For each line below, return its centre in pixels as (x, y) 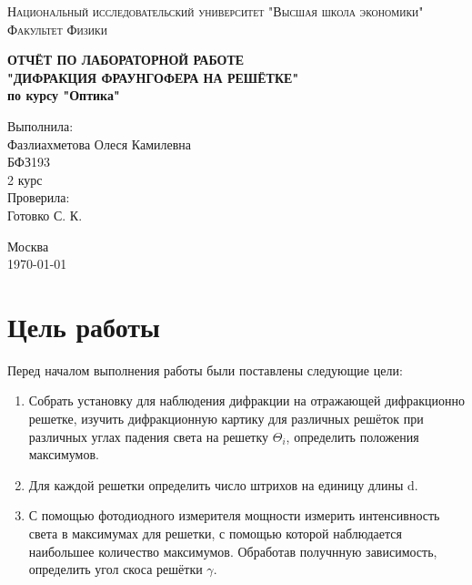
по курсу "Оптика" (64, 95)
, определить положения (352, 436)
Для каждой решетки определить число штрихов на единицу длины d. (223, 484)
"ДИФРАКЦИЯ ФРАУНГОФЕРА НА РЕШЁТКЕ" (153, 77)
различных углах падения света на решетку (149, 436)
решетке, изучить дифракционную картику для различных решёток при (226, 419)
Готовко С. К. (45, 215)
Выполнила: (40, 125)
